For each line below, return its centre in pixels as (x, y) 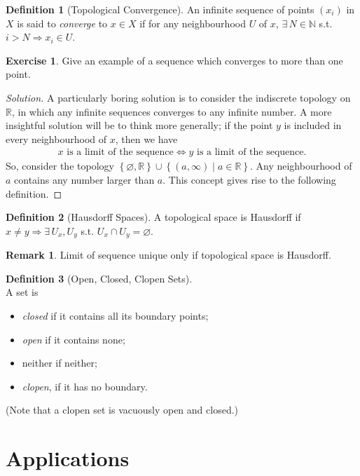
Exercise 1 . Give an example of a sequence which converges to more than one (174, 60)
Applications (68, 458)
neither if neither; (60, 363)
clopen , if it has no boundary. (85, 386)
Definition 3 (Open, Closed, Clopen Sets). (99, 278)
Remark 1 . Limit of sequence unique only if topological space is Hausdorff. (168, 255)
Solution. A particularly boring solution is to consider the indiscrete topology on (178, 97)
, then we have (146, 138)
